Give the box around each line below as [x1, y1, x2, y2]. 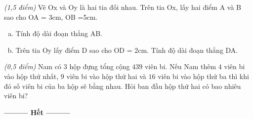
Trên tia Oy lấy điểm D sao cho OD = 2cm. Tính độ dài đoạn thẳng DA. [15, 44, 238, 55]
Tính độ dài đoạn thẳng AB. [15, 28, 103, 39]
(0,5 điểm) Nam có [4, 61, 62, 72]
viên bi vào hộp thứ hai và [66, 71, 146, 81]
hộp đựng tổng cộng [69, 61, 130, 72]
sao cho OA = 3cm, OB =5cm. [4, 11, 98, 22]
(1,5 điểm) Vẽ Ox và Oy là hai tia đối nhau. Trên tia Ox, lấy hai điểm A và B [4, 2, 241, 12]
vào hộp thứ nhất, [4, 71, 59, 81]
